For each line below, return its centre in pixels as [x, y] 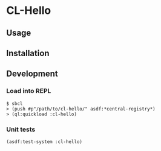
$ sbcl [15, 103]
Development [32, 74]
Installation [28, 53]
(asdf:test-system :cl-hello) [44, 142]
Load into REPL [29, 91]
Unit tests [21, 129]
